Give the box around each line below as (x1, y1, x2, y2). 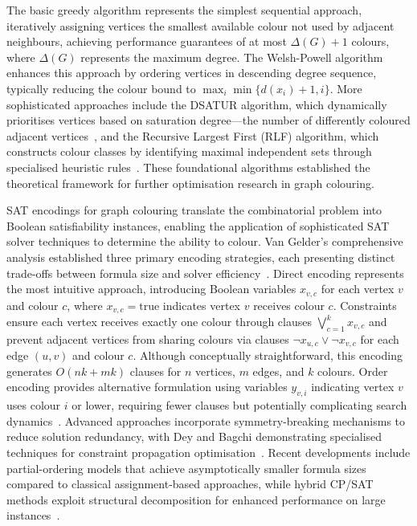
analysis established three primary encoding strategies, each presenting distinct (6, 248, 395, 265)
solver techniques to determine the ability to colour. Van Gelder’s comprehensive (6, 233, 403, 250)
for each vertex (321, 280, 395, 297)
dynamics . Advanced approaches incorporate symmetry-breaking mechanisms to (6, 412, 406, 429)
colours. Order (317, 362, 388, 379)
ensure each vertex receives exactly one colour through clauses (6, 313, 313, 329)
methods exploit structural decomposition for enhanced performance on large (6, 491, 386, 508)
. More (329, 80, 362, 96)
